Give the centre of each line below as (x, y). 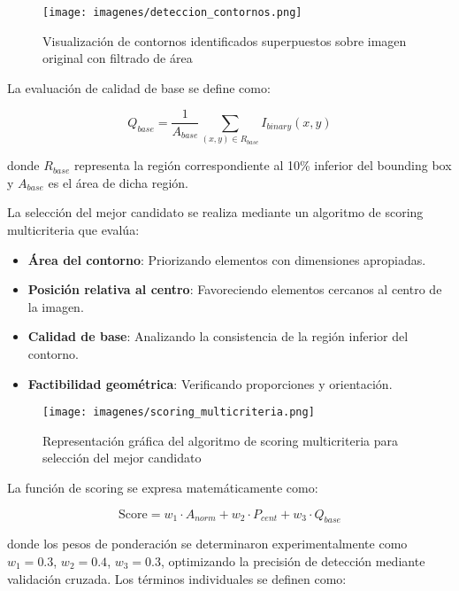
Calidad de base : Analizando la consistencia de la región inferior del (218, 336)
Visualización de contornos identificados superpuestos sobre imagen (225, 40)
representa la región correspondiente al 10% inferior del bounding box (263, 165)
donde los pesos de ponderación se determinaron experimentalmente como (207, 544)
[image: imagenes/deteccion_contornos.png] (172, 12)
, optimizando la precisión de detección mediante (293, 561)
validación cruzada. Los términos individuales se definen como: (177, 578)
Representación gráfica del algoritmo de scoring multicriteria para (220, 440)
